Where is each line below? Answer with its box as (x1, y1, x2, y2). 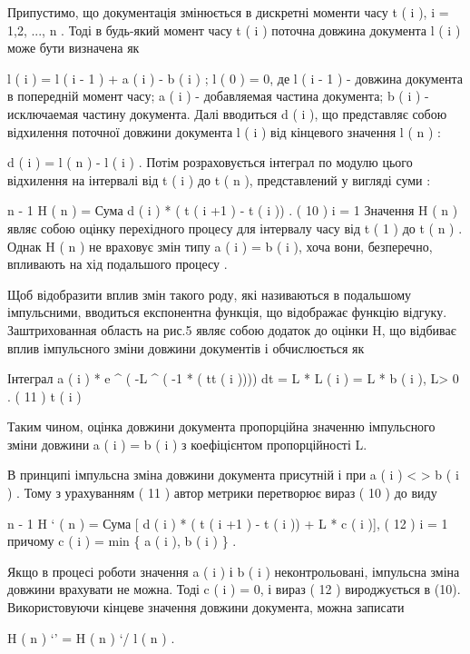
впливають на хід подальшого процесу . (7, 254, 228, 273)
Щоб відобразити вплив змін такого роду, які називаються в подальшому (7, 284, 411, 303)
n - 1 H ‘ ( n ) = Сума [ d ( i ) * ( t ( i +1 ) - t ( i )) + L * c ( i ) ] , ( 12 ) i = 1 (7, 513, 448, 532)
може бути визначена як (7, 38, 140, 57)
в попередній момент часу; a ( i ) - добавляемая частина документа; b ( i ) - (7, 86, 429, 105)
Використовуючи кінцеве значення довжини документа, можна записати (7, 598, 405, 617)
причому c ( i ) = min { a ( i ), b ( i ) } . (7, 531, 237, 550)
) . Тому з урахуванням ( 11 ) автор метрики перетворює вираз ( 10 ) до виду (7, 483, 437, 502)
